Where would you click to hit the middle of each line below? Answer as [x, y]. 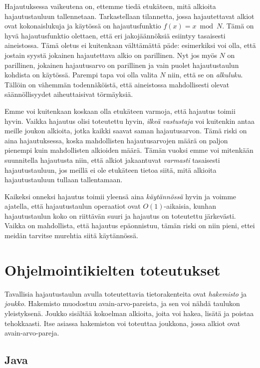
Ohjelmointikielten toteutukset [113, 269]
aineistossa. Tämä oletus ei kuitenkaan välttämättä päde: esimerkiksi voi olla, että [130, 45]
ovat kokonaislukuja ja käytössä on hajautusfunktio [83, 26]
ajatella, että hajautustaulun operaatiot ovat [73, 206]
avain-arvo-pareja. [32, 333]
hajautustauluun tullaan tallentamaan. [64, 180]
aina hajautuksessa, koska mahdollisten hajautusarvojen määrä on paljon [116, 140]
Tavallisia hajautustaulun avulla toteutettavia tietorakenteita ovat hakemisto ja [126, 293]
